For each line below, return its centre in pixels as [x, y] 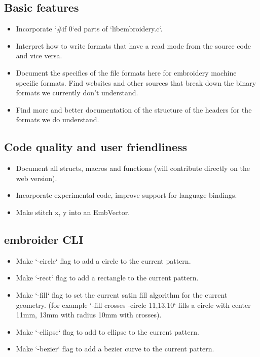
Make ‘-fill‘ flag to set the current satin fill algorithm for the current [122, 294]
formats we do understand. [58, 119]
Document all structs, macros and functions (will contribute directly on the [133, 168]
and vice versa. [39, 56]
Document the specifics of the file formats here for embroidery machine [126, 72]
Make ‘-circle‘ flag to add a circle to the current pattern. [103, 260]
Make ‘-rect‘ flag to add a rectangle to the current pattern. [107, 278]
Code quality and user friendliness [96, 147]
